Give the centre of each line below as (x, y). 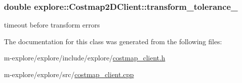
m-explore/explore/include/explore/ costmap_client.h (85, 58)
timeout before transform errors (52, 25)
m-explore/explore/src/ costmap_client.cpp (69, 74)
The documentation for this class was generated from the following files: (113, 41)
